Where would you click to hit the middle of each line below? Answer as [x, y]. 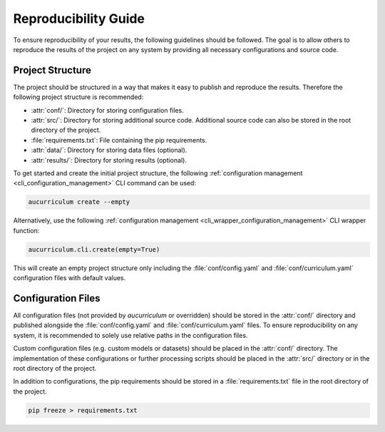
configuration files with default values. [70, 278]
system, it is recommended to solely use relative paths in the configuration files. [130, 335]
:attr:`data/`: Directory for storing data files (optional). [109, 150]
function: [26, 230]
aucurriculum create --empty [79, 202]
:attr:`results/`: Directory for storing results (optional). [109, 160]
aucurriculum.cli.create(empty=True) [94, 249]
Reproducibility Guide [79, 19]
